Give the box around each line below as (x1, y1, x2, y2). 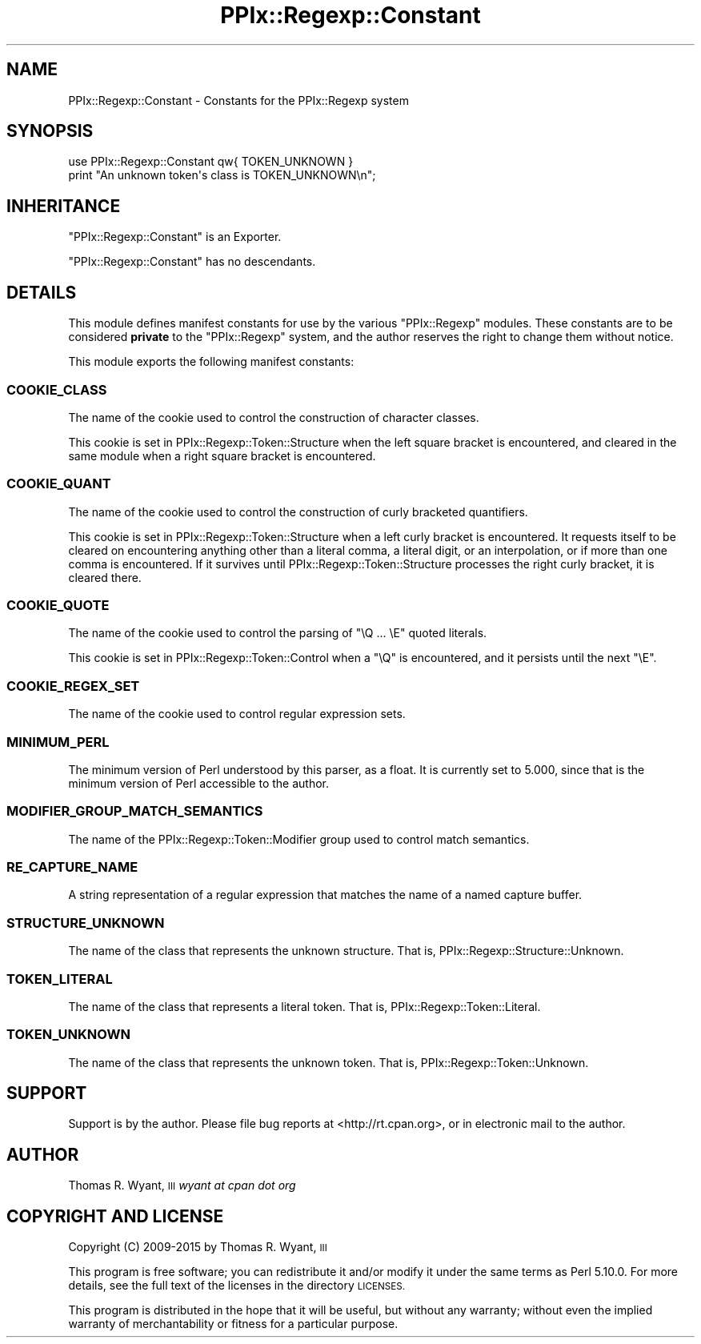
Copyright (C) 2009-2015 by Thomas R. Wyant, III (68, 1240, 327, 1254)
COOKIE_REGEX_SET (6, 677, 140, 694)
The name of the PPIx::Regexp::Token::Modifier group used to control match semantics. (68, 832, 530, 846)
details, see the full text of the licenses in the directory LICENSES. (68, 1278, 406, 1293)
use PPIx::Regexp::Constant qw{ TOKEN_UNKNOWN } (68, 154, 354, 169)
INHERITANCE (6, 195, 121, 216)
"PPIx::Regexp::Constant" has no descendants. (68, 255, 316, 269)
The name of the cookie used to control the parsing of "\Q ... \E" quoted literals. (68, 626, 487, 640)
